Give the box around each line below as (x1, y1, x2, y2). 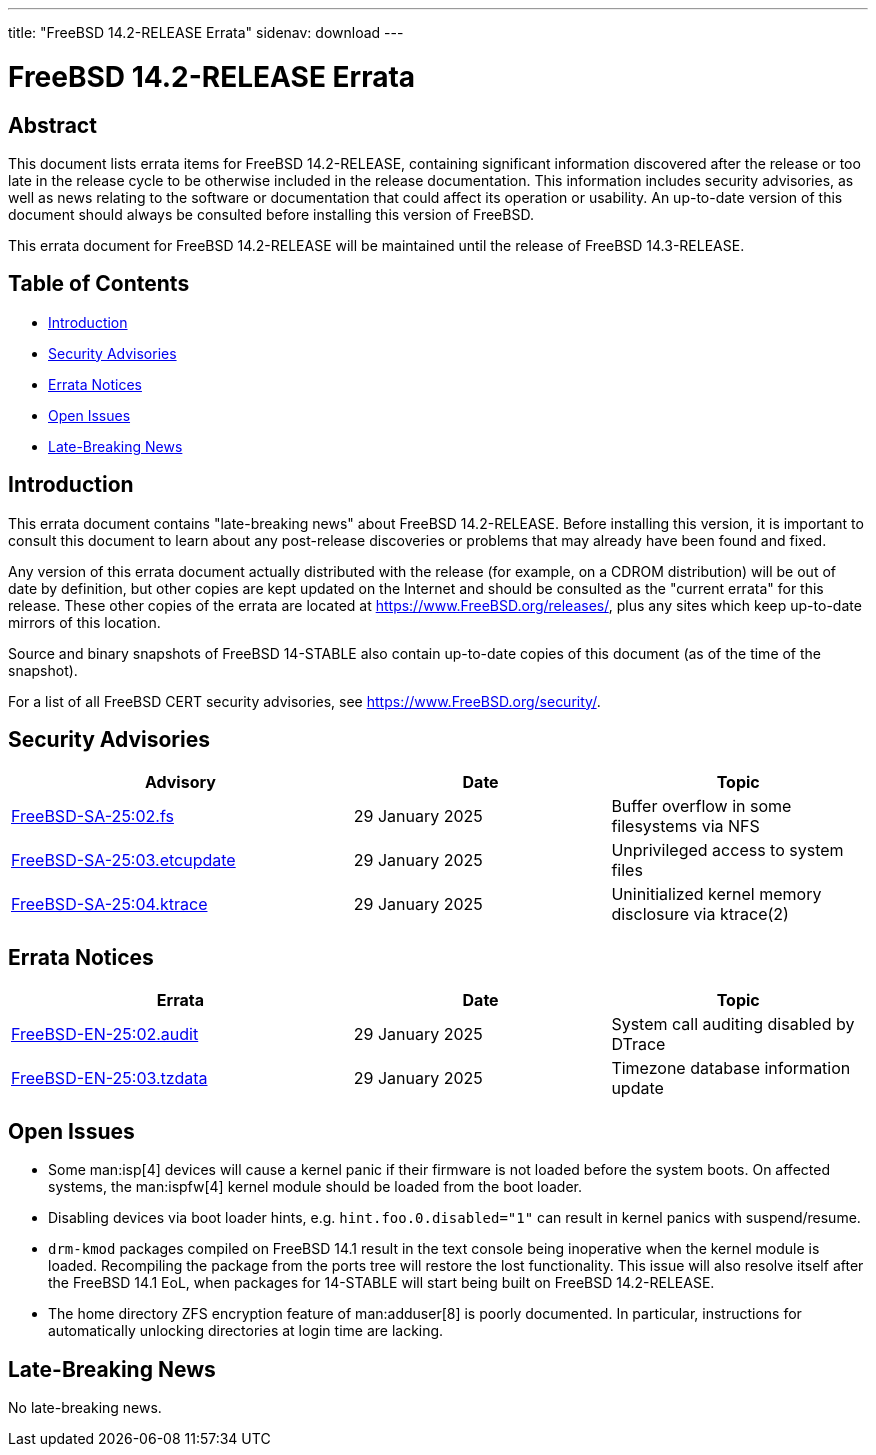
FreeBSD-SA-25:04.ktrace (11, 894, 208, 915)
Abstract (8, 112, 97, 138)
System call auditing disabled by (611, 1014, 855, 1035)
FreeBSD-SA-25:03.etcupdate (11, 850, 236, 871)
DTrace (611, 1034, 666, 1055)
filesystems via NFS (611, 816, 760, 837)
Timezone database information (611, 1058, 851, 1079)
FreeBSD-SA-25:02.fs (11, 806, 174, 827)
